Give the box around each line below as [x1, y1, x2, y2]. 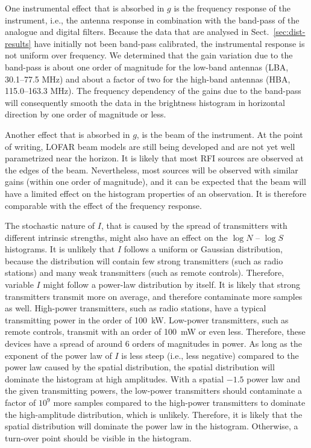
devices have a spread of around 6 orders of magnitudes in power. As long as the [5, 337, 302, 350]
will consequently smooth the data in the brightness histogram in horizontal [5, 96, 285, 108]
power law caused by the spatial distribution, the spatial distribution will [5, 361, 275, 373]
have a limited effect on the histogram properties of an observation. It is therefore [5, 187, 307, 199]
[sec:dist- [273, 25, 306, 38]
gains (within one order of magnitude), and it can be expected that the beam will [5, 175, 306, 188]
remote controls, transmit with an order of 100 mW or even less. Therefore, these [5, 325, 306, 338]
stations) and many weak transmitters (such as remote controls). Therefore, [5, 266, 284, 279]
